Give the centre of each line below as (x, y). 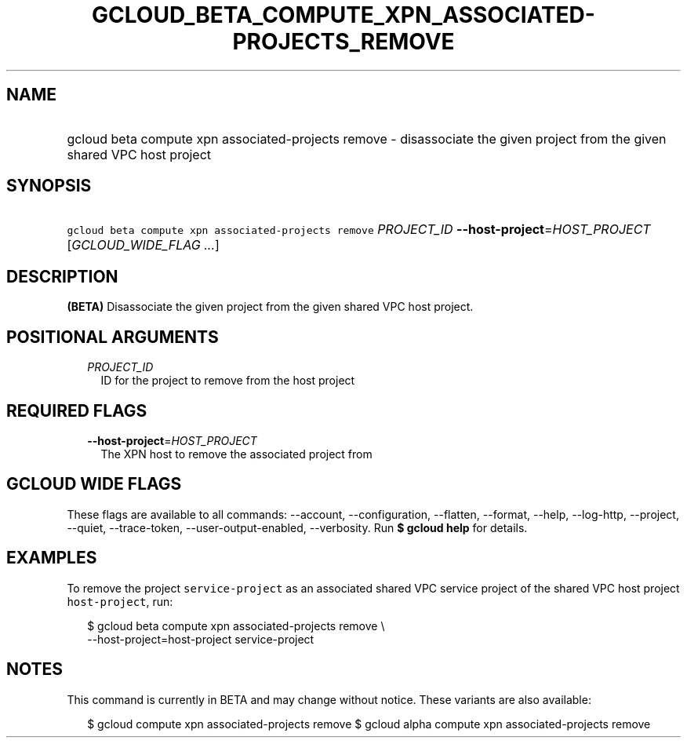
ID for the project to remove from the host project (228, 381)
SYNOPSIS (49, 186)
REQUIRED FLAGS (77, 410)
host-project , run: (120, 601)
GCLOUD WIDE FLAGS (94, 484)
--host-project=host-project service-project (201, 639)
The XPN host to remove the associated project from (236, 454)
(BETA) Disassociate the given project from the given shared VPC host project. (270, 307)
